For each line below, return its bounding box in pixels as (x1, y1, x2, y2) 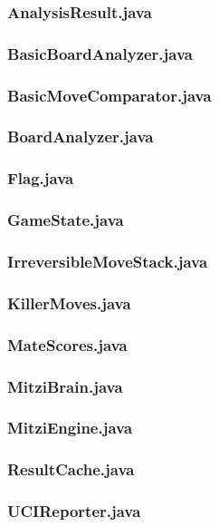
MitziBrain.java (7, 375, 123, 397)
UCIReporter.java (7, 500, 141, 522)
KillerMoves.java (7, 291, 131, 314)
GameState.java (7, 209, 124, 231)
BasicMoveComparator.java (7, 83, 212, 106)
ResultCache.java (7, 458, 135, 481)
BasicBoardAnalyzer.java (7, 42, 193, 64)
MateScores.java (7, 333, 128, 356)
